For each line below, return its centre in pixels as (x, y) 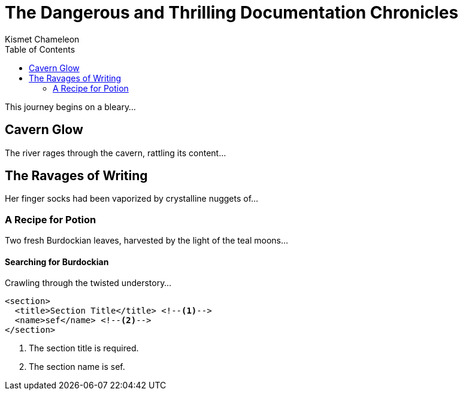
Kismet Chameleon (42, 39)
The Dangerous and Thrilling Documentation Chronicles (232, 13)
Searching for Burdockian (57, 262)
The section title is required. (84, 348)
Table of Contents (40, 49)
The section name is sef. (77, 367)
